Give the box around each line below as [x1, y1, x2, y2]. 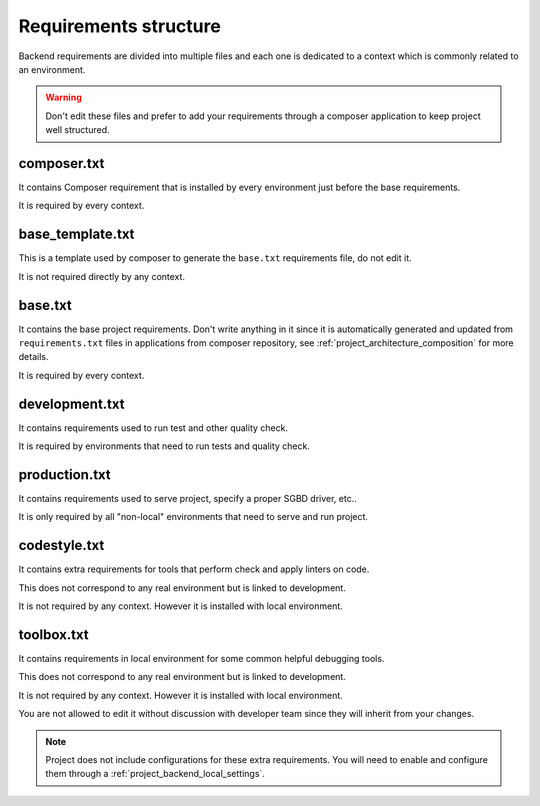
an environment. [18, 63, 86, 75]
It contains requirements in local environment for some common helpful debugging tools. [18, 652, 385, 664]
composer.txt [18, 155, 105, 172]
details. [18, 351, 49, 363]
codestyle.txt [18, 537, 105, 554]
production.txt [18, 466, 112, 483]
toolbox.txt [18, 626, 89, 643]
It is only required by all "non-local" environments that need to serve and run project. [18, 511, 369, 523]
